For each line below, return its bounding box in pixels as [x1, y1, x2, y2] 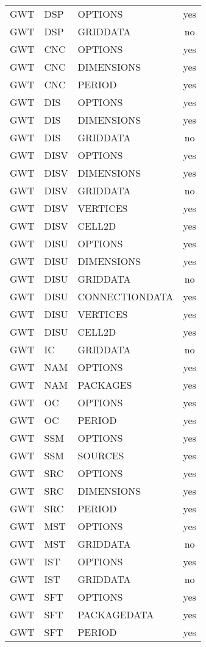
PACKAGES [77, 378, 132, 392]
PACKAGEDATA [77, 607, 154, 621]
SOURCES [77, 448, 124, 462]
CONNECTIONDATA [77, 289, 174, 303]
